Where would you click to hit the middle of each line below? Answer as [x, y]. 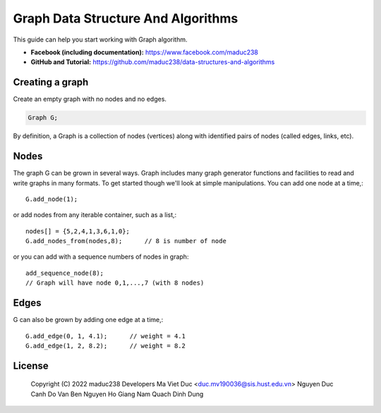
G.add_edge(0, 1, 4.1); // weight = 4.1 [106, 336]
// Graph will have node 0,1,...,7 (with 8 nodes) [115, 283]
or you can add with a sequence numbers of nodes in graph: [101, 257]
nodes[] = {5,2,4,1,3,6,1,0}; [78, 231]
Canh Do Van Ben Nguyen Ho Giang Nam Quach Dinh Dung [117, 394]
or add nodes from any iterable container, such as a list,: [95, 215]
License [31, 365]
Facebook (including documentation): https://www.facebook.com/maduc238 [145, 52]
